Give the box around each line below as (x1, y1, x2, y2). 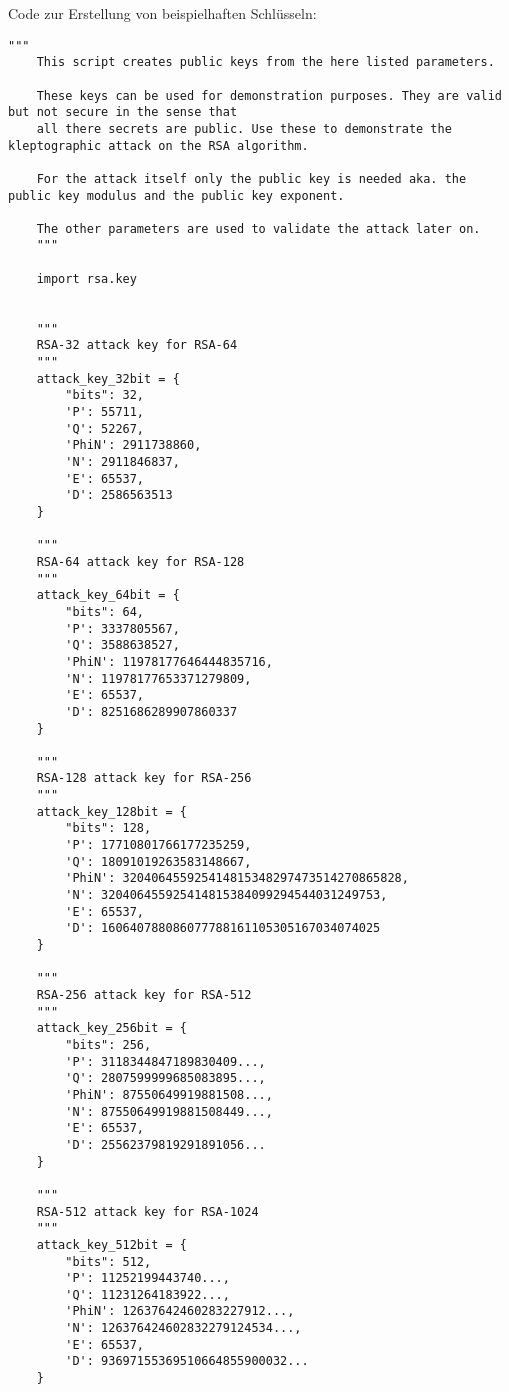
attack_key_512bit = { (36, 1237, 187, 1252)
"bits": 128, (65, 821, 152, 836)
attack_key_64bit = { (36, 588, 180, 603)
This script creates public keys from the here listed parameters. (36, 55, 495, 70)
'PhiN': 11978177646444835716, (65, 654, 273, 669)
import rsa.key (36, 271, 137, 286)
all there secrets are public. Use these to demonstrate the (36, 121, 452, 136)
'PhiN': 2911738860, (65, 438, 202, 453)
